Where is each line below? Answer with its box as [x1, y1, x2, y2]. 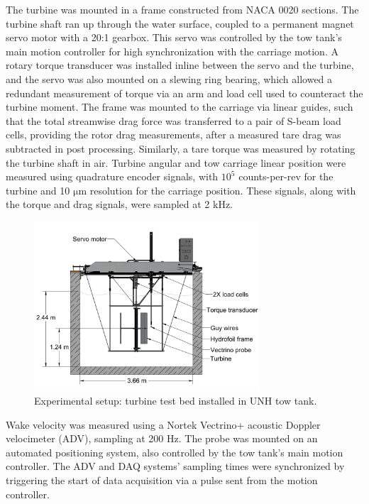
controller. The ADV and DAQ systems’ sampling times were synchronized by [6, 459, 345, 473]
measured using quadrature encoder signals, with [6, 169, 219, 184]
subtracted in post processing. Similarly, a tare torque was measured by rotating [6, 141, 356, 155]
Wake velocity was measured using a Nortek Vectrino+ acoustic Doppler [6, 417, 321, 432]
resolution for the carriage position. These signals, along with [89, 182, 356, 197]
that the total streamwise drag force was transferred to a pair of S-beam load [6, 113, 341, 128]
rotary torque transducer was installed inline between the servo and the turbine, [6, 57, 354, 72]
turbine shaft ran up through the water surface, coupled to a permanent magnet [6, 16, 354, 31]
